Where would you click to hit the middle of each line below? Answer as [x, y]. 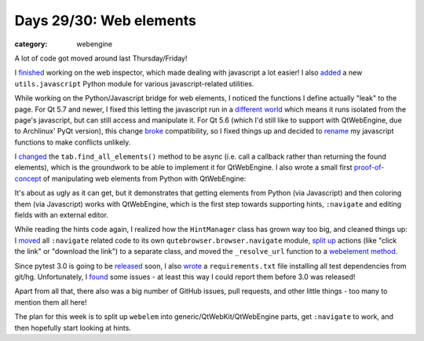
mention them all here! [51, 302]
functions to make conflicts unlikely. [73, 142]
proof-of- [369, 167]
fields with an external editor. [62, 215]
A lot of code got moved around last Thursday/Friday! [101, 58]
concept [28, 178]
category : [31, 44]
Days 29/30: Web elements [105, 20]
